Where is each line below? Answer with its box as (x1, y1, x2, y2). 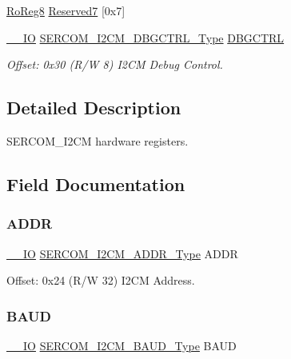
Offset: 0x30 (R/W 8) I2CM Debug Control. (6, 56, 223, 73)
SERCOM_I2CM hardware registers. (6, 132, 189, 149)
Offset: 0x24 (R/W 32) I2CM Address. (6, 272, 195, 289)
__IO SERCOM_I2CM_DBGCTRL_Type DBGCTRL (6, 29, 285, 46)
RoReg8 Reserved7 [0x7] (6, 2, 126, 18)
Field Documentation (6, 171, 185, 196)
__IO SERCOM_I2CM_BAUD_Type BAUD (6, 337, 237, 353)
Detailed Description (6, 95, 181, 120)
